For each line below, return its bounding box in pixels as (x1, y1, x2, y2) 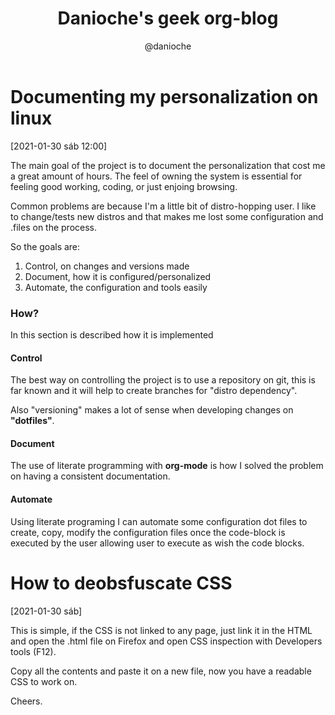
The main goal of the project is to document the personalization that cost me (10, 159, 326, 171)
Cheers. (10, 695, 43, 707)
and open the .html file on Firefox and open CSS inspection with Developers (10, 635, 323, 647)
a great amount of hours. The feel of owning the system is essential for (10, 170, 303, 182)
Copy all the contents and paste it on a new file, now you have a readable (10, 665, 312, 677)
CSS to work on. (10, 675, 78, 687)
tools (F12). (10, 645, 57, 657)
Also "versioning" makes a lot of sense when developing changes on (10, 404, 294, 416)
